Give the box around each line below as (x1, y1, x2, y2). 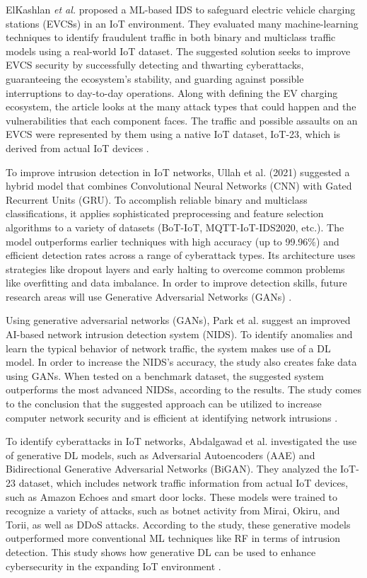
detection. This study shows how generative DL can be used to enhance (6, 544, 316, 559)
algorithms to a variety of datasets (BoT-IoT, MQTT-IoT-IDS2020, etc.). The (6, 219, 344, 234)
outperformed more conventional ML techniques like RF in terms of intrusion (6, 531, 341, 545)
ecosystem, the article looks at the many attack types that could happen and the (6, 99, 356, 114)
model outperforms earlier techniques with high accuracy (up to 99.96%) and (6, 233, 339, 248)
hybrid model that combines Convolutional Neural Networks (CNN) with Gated (6, 178, 352, 193)
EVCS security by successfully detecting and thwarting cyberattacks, (6, 57, 304, 72)
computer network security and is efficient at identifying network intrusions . (6, 410, 338, 424)
